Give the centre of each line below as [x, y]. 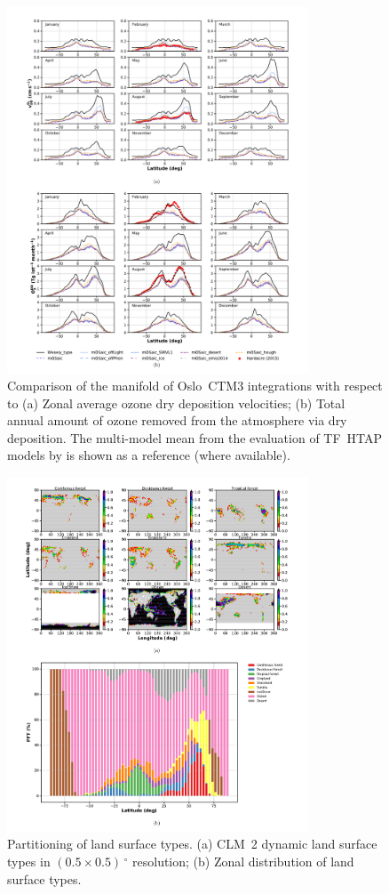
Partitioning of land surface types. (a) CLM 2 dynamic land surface [192, 844]
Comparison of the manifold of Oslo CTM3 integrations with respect [195, 386]
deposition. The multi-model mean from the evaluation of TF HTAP [195, 437]
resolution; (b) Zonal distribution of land [243, 862]
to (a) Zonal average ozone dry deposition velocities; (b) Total [176, 403]
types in [29, 862]
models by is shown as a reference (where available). [149, 455]
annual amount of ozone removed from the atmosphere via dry [177, 420]
